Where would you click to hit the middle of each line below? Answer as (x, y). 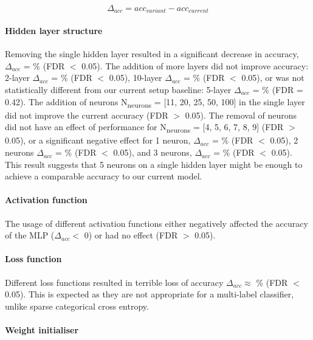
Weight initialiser (42, 330)
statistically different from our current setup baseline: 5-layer (118, 90)
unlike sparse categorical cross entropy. (77, 306)
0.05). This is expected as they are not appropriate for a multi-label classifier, (150, 294)
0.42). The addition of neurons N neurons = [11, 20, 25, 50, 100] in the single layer (155, 102)
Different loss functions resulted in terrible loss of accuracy (114, 282)
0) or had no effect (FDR (131, 235)
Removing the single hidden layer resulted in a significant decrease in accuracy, (152, 54)
